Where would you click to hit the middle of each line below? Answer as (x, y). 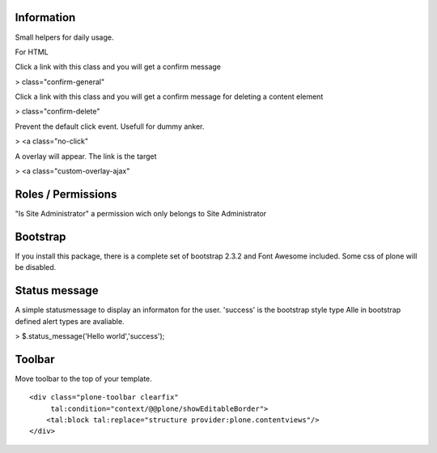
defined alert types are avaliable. (70, 321)
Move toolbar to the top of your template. (84, 378)
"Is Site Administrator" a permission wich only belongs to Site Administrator (141, 213)
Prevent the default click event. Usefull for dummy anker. (110, 126)
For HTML (32, 52)
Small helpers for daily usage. (64, 37)
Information (45, 17)
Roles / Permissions (66, 194)
